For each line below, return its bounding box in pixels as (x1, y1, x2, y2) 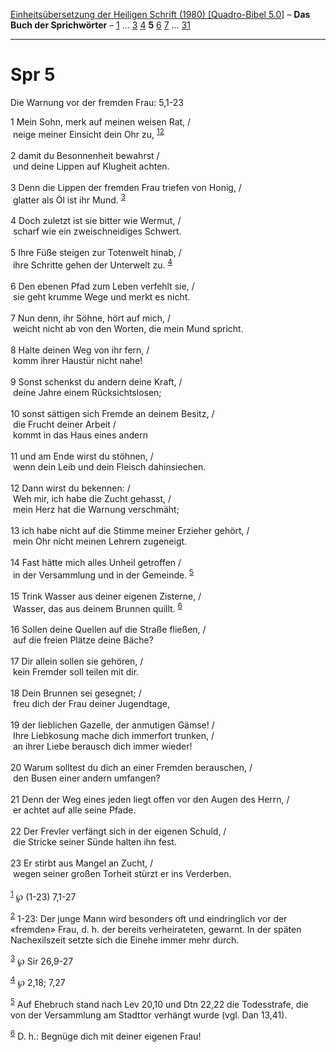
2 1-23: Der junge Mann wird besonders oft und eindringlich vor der (10, 910, 288, 924)
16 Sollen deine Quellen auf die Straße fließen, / (10, 624, 207, 636)
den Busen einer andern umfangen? (12, 772, 161, 784)
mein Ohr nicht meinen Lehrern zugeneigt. (12, 535, 188, 547)
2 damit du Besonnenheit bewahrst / (10, 149, 160, 161)
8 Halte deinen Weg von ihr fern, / (10, 344, 150, 356)
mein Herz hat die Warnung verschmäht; (12, 503, 180, 515)
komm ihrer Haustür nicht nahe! (12, 354, 143, 366)
